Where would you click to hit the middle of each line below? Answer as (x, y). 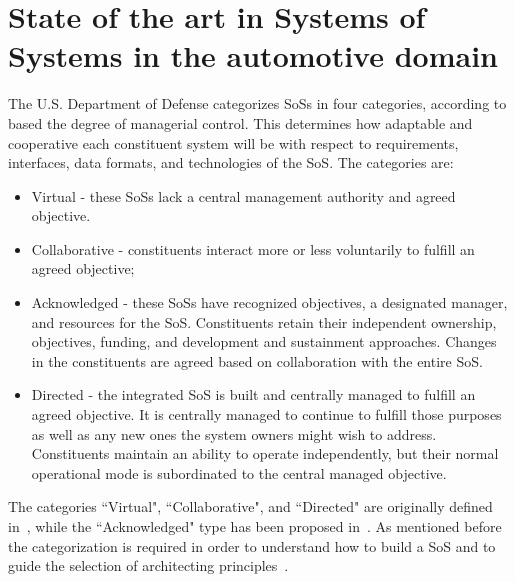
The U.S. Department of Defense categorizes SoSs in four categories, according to (257, 103)
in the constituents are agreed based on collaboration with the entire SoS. (257, 360)
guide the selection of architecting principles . (148, 565)
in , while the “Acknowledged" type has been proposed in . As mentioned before (255, 526)
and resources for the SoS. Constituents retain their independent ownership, (264, 321)
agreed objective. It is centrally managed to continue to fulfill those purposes (266, 414)
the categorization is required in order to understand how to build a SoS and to (252, 545)
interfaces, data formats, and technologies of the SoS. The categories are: (231, 162)
